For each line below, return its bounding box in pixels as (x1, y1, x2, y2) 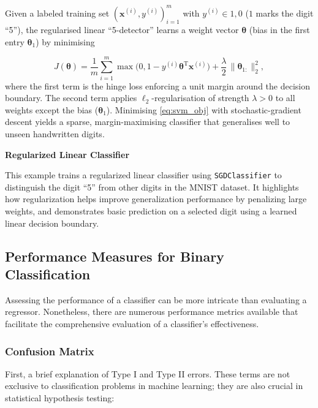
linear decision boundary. (5, 216, 99, 229)
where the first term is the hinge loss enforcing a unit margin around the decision (5, 79, 311, 92)
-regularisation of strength (151, 91, 249, 104)
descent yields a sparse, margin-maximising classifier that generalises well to (5, 115, 290, 128)
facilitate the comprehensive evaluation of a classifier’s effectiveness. (5, 317, 259, 330)
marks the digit (256, 6, 314, 19)
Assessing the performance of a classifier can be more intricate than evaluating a (5, 293, 307, 306)
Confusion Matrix (5, 343, 94, 358)
